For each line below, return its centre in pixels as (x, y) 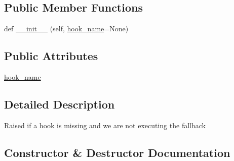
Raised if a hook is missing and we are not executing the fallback (105, 125)
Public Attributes (51, 56)
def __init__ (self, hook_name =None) (66, 29)
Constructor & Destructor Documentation (117, 152)
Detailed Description (60, 104)
